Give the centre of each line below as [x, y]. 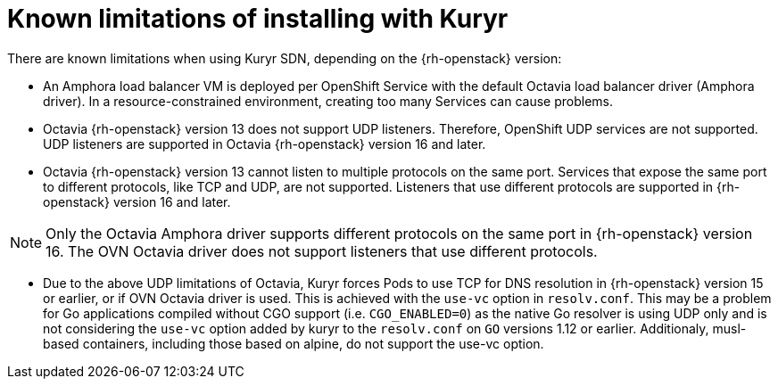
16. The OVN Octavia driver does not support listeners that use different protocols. [322, 251]
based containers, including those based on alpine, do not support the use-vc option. [294, 343]
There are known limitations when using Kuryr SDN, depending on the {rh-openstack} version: [285, 58]
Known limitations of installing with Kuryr [258, 19]
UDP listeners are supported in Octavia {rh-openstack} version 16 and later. [265, 144]
